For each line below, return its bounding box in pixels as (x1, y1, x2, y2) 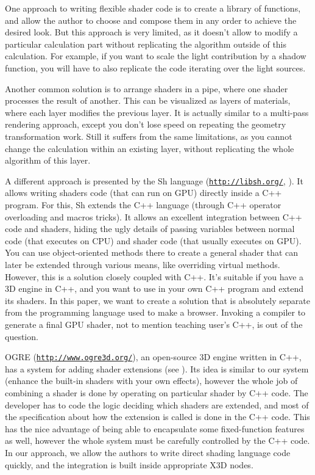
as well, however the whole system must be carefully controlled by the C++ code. (5, 434, 310, 447)
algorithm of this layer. (5, 154, 91, 167)
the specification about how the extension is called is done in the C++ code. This (5, 410, 310, 423)
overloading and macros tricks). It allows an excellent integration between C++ (5, 210, 302, 223)
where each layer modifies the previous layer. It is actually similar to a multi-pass (5, 106, 309, 118)
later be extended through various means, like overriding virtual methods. (5, 258, 280, 270)
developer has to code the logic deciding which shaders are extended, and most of (5, 398, 309, 411)
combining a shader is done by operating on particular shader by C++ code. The (5, 386, 308, 399)
